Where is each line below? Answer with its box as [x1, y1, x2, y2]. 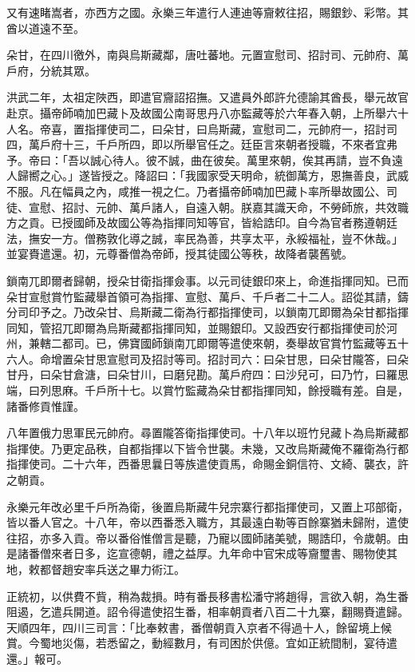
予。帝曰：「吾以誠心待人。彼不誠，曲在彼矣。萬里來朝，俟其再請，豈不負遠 [6, 151, 403, 168]
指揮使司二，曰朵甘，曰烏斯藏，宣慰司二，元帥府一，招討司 [84, 120, 397, 137]
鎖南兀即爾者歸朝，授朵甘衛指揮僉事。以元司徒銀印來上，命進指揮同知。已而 [6, 272, 409, 288]
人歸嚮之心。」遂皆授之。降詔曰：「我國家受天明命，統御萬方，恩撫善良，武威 [6, 167, 409, 184]
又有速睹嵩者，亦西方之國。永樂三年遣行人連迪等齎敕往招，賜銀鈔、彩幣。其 [6, 4, 409, 20]
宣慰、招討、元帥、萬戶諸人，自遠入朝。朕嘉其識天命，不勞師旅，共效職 [28, 198, 409, 215]
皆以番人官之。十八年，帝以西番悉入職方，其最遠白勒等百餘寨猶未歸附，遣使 [6, 514, 409, 531]
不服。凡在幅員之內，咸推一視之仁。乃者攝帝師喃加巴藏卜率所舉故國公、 [6, 182, 386, 199]
